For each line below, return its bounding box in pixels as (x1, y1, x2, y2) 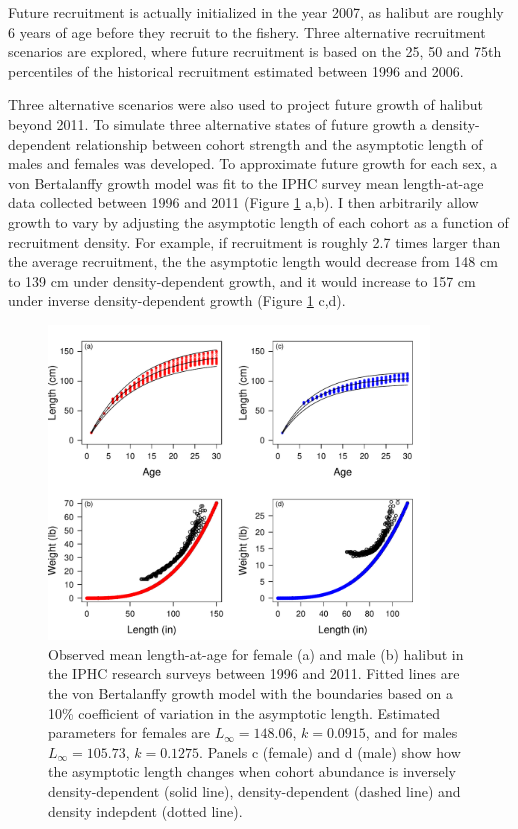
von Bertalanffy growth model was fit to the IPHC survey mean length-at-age (8, 172, 484, 193)
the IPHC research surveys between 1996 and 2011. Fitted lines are (48, 663, 460, 684)
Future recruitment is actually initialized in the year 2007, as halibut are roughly (8, 2, 504, 22)
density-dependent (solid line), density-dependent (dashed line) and (48, 780, 461, 801)
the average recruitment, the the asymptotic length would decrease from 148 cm (8, 251, 498, 272)
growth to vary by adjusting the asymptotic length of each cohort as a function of (8, 211, 509, 232)
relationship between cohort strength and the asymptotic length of (75, 133, 483, 154)
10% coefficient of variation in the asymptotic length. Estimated (48, 702, 440, 723)
